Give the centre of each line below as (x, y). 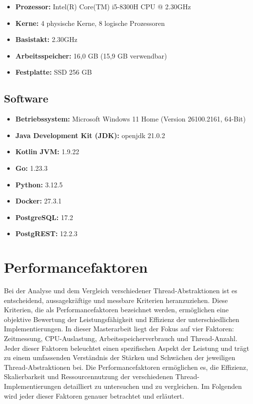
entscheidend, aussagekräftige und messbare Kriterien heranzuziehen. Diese (116, 300)
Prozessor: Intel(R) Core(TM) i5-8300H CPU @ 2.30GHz (103, 6)
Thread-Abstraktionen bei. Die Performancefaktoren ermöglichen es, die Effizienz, (126, 367)
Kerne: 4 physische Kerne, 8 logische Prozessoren (90, 23)
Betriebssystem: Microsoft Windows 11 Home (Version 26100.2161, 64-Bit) (130, 119)
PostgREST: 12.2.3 (46, 233)
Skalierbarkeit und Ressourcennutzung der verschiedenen (89, 376)
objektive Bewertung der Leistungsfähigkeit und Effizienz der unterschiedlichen (122, 319)
